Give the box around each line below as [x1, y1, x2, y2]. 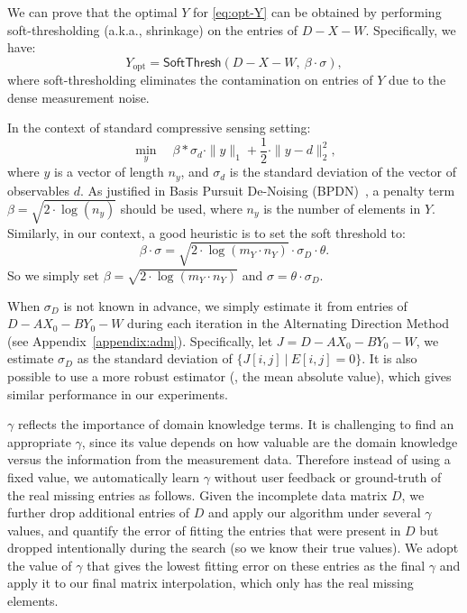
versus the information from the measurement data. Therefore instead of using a [7, 450, 451, 469]
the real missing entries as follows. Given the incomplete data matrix [7, 485, 388, 504]
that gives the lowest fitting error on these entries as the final [87, 555, 426, 574]
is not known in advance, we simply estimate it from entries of [63, 296, 407, 315]
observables [7, 180, 70, 199]
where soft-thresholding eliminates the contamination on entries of [7, 70, 373, 89]
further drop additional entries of [7, 503, 190, 522]
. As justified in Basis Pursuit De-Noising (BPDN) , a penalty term [79, 180, 455, 199]
